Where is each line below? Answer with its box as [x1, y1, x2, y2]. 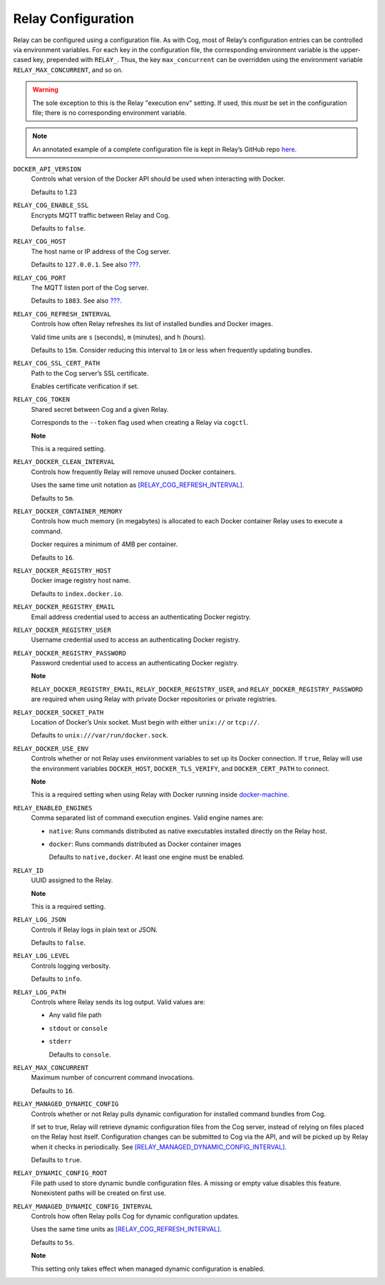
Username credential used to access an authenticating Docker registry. [31, 635, 240, 644]
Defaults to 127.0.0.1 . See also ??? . [31, 261, 141, 269]
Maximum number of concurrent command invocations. [31, 1073, 195, 1082]
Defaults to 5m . [31, 493, 75, 503]
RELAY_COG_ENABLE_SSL [13, 201, 89, 210]
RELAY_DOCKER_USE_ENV [13, 745, 89, 752]
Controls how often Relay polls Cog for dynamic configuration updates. [31, 1212, 240, 1221]
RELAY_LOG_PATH [13, 988, 67, 996]
